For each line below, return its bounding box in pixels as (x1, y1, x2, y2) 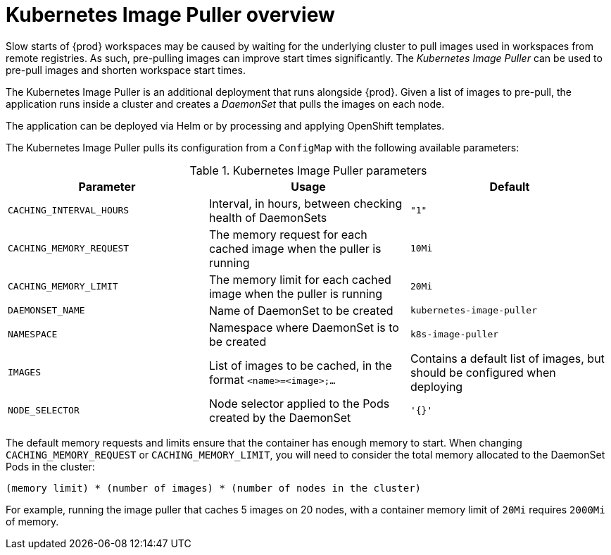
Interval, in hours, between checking (208, 196, 403, 211)
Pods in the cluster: (6, 460, 95, 473)
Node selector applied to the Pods (208, 396, 390, 411)
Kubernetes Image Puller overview (6, 3, 335, 27)
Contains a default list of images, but (410, 351, 605, 366)
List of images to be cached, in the (208, 358, 392, 373)
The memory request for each (208, 227, 367, 242)
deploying (410, 379, 463, 394)
